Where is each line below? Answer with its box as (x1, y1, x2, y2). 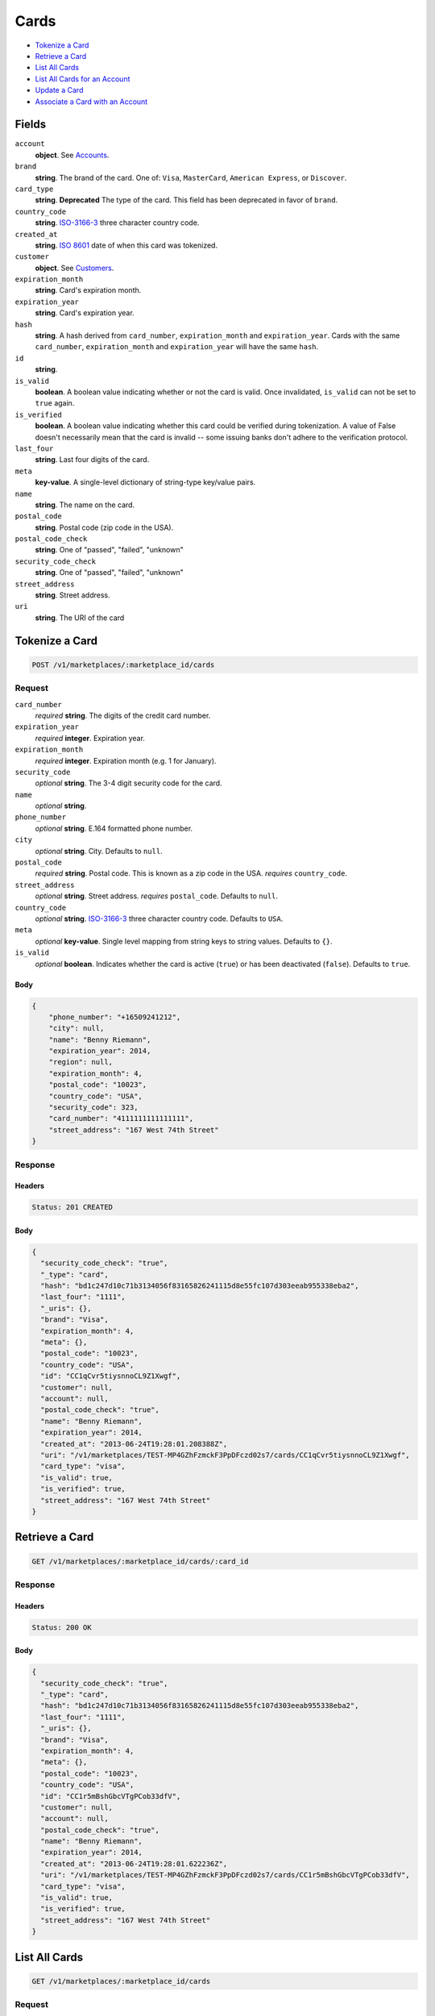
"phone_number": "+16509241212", (48, 1012, 181, 1022)
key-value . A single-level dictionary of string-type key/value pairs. (35, 477, 256, 487)
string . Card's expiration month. (35, 285, 142, 295)
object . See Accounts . (35, 150, 110, 160)
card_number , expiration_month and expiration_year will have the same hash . (35, 342, 319, 352)
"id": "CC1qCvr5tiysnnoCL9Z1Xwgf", (40, 1372, 181, 1381)
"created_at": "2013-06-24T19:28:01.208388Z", (40, 1439, 228, 1448)
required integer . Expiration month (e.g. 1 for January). (35, 756, 217, 765)
